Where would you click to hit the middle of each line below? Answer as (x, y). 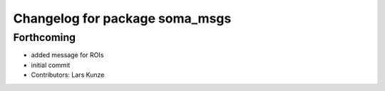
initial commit (51, 65)
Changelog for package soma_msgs (122, 18)
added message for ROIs (67, 55)
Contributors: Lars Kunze (68, 75)
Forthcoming (45, 37)
